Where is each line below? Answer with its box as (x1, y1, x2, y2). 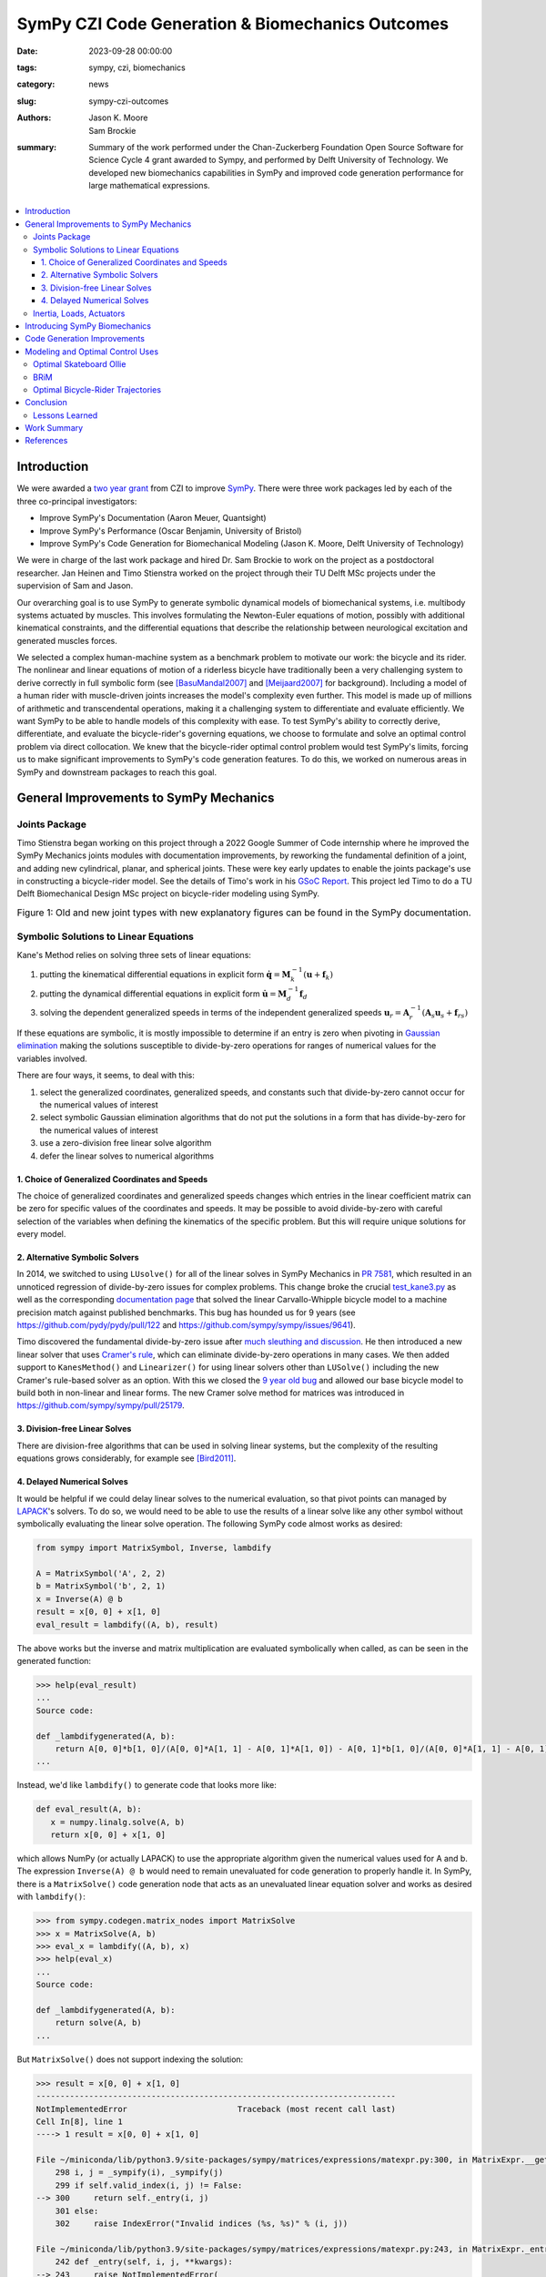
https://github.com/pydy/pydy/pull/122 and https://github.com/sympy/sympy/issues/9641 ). (16, 1320, 357, 1331)
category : (16, 78, 56, 90)
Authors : (16, 112, 52, 123)
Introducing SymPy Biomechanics (25, 320, 152, 332)
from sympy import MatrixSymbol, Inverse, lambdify (35, 1543, 272, 1553)
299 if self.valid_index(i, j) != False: (55, 2180, 243, 2190)
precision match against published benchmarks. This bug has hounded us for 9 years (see (16, 1307, 356, 1318)
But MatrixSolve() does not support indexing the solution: (16, 2054, 244, 2065)
